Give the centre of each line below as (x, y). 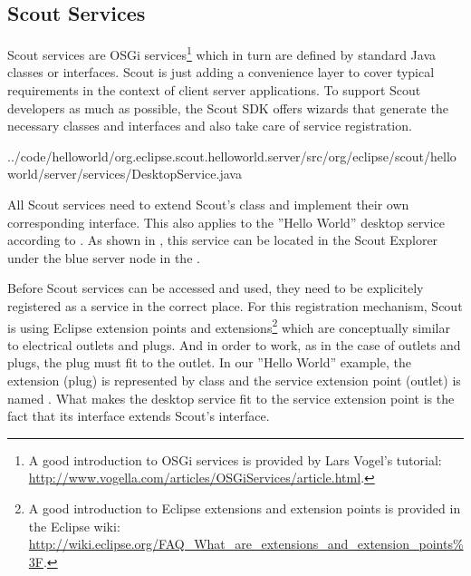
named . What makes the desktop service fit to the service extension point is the (231, 398)
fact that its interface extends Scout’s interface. (139, 416)
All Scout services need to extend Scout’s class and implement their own (208, 205)
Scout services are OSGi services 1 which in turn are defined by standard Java (222, 53)
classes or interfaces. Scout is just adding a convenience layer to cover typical (221, 72)
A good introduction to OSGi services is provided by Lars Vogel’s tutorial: (235, 459)
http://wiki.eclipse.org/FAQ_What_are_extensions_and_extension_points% (246, 544)
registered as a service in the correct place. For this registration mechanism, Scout (235, 305)
